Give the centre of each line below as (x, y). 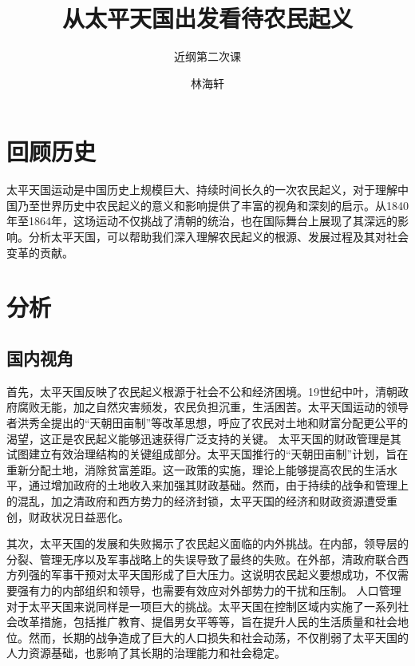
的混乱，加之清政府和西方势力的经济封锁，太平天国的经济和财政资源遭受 (196, 500)
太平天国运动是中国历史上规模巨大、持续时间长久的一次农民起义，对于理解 (202, 190)
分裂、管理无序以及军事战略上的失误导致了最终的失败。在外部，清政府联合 (202, 559)
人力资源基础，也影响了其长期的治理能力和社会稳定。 (146, 653)
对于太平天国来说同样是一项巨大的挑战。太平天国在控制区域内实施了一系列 (202, 606)
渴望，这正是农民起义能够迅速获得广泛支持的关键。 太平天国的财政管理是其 (204, 438)
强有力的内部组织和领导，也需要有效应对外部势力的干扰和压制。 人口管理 (209, 590)
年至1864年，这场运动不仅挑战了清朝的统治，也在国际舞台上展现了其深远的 (202, 221)
